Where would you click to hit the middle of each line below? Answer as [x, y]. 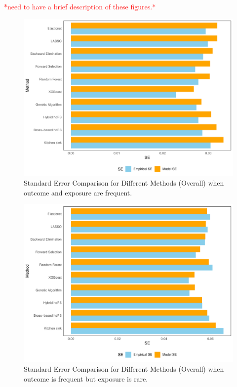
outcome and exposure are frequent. [78, 192]
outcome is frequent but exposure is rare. [86, 378]
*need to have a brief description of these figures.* [80, 6]
